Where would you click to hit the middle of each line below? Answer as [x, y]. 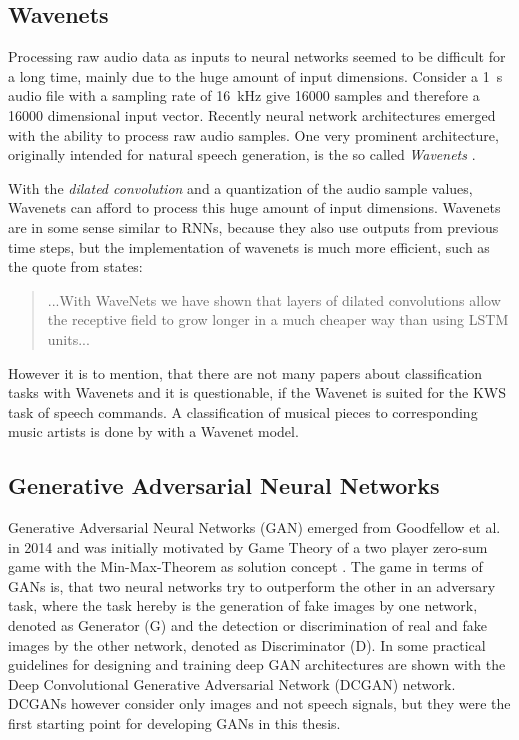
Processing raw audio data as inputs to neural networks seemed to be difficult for [257, 56]
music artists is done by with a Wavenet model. [153, 431]
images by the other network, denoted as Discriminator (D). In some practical [247, 644]
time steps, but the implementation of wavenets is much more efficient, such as [249, 246]
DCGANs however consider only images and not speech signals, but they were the [259, 703]
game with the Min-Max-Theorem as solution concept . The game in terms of [245, 566]
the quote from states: [75, 266]
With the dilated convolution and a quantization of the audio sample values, [240, 187]
